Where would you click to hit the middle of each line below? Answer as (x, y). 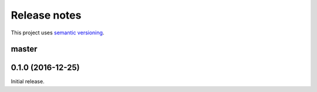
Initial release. (28, 82)
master (24, 49)
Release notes (46, 15)
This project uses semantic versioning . (58, 33)
